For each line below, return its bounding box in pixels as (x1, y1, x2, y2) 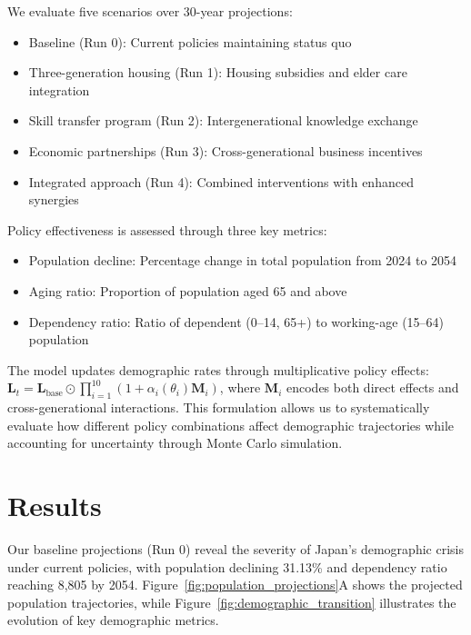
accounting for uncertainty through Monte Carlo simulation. (7, 433, 343, 452)
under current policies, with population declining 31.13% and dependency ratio (7, 557, 447, 576)
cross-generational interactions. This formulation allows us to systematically (7, 398, 430, 417)
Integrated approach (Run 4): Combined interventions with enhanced (28, 172, 414, 191)
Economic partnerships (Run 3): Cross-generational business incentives (28, 141, 423, 160)
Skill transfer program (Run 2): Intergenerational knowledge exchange (28, 111, 418, 130)
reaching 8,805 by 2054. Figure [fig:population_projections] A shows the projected (7, 575, 463, 594)
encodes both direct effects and (286, 378, 459, 397)
